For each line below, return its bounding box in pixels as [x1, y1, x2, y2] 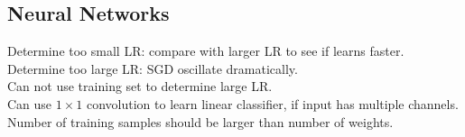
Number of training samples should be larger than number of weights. [7, 112, 394, 131]
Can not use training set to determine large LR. [7, 77, 273, 96]
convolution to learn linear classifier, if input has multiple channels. [86, 94, 459, 113]
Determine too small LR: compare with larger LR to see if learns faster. [7, 41, 405, 60]
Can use [7, 94, 52, 113]
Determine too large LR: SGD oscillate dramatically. [7, 59, 298, 78]
